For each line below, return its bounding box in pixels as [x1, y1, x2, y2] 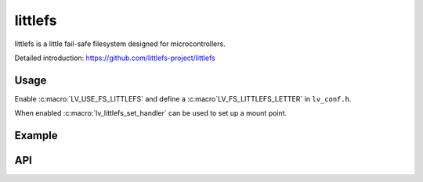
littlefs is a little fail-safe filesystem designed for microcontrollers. [14, 39, 226, 48]
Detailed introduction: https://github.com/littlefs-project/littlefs [14, 53, 215, 62]
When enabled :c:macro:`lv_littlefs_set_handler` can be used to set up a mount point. [14, 109, 287, 118]
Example [14, 129, 58, 142]
